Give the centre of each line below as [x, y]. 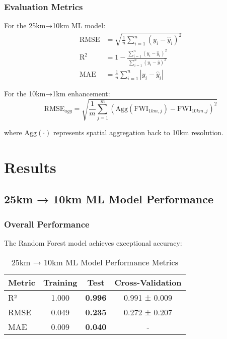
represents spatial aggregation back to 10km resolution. [139, 132]
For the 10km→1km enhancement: [57, 93]
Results [30, 167]
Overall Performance [47, 224]
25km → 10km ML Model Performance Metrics [95, 262]
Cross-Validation [148, 282]
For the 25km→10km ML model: [55, 25]
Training [60, 282]
